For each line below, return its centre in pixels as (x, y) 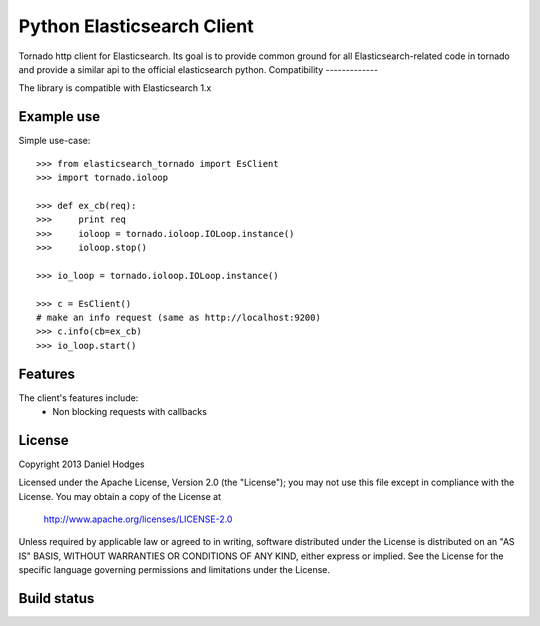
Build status (56, 598)
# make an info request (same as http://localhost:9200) (179, 317)
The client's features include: (78, 397)
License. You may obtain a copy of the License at (120, 496)
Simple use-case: (54, 141)
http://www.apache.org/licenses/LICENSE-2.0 (138, 519)
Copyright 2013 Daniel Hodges (81, 464)
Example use (59, 116)
